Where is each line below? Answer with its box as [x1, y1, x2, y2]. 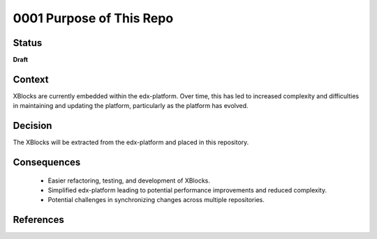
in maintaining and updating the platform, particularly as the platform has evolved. [13, 102, 249, 110]
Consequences [13, 157, 81, 169]
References [13, 214, 64, 226]
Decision [13, 120, 52, 132]
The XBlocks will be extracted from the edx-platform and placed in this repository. [13, 138, 249, 146]
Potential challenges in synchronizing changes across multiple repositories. [47, 196, 265, 204]
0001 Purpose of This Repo [13, 10, 174, 26]
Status [13, 37, 43, 49]
